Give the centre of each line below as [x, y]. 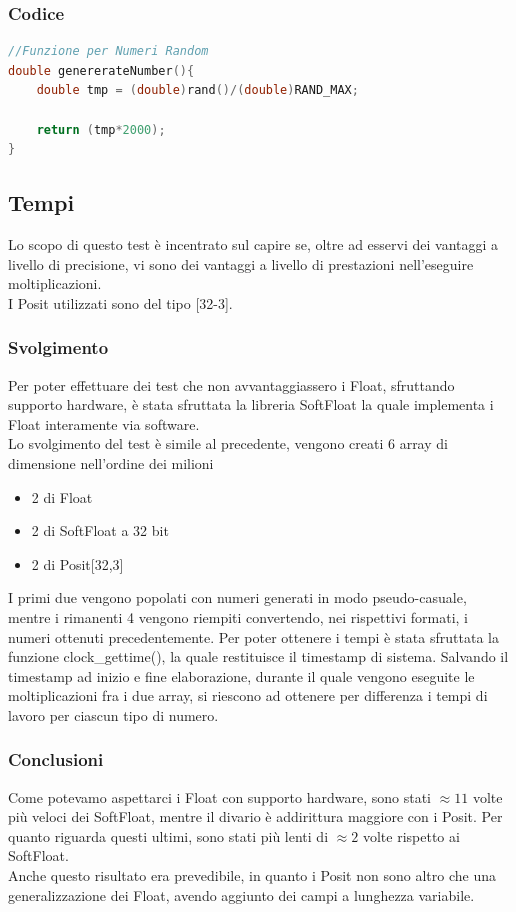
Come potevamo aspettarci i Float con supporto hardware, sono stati [219, 796]
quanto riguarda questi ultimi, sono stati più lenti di [168, 835]
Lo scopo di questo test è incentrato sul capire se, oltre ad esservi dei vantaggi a [253, 243]
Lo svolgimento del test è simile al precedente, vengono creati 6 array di [228, 443]
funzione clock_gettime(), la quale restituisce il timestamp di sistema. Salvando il [258, 656]
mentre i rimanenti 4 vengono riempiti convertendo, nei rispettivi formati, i [238, 616]
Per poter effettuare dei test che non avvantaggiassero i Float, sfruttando [231, 384]
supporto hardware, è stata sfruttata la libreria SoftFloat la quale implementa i [251, 404]
